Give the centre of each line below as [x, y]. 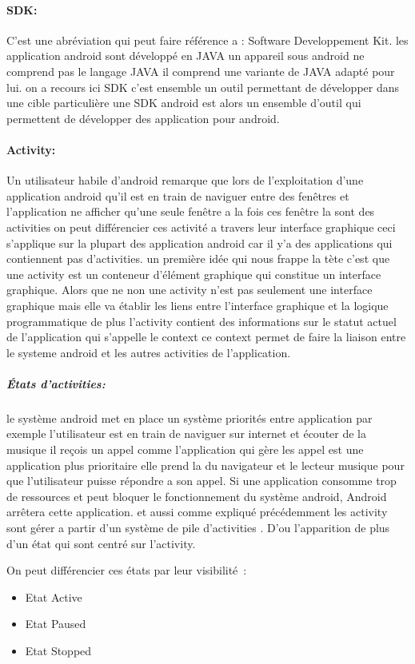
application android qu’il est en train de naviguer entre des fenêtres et [178, 195]
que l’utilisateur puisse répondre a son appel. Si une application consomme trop [202, 481]
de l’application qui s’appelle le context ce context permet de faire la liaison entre [206, 337]
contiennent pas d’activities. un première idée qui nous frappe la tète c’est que [198, 258]
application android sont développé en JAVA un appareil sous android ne [186, 56]
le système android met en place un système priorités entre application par [190, 417]
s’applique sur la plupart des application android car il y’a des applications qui [200, 243]
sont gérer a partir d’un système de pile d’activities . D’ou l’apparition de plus [198, 527]
